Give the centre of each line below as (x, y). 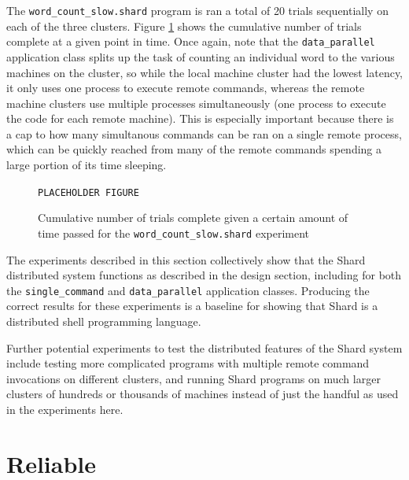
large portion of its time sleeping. (87, 165)
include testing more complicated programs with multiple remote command (188, 363)
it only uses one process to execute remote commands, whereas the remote (186, 88)
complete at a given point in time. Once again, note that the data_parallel (191, 41)
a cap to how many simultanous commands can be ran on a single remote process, (204, 133)
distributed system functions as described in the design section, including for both (204, 275)
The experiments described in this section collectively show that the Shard (186, 259)
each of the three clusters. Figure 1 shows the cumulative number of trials (184, 26)
